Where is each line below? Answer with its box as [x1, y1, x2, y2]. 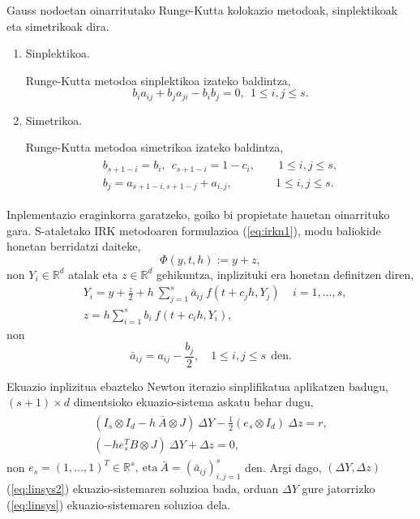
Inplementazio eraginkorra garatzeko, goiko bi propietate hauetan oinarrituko [6, 206, 390, 223]
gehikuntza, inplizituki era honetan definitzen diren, [156, 265, 414, 282]
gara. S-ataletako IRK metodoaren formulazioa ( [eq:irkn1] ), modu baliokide [6, 221, 381, 238]
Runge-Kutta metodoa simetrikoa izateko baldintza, [25, 139, 284, 156]
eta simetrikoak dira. [6, 17, 109, 34]
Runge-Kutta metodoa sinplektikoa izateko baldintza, [25, 71, 291, 88]
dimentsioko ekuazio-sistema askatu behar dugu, [73, 393, 314, 410]
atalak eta [68, 265, 118, 282]
